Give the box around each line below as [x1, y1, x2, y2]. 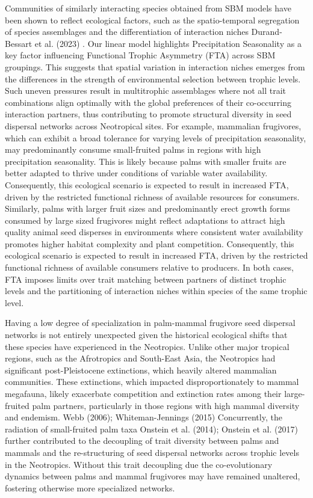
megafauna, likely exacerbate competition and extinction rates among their [5, 387, 282, 399]
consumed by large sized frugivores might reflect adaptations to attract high [5, 214, 285, 226]
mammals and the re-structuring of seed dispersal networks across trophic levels [5, 446, 299, 458]
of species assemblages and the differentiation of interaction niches [5, 25, 249, 38]
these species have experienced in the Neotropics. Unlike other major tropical [5, 340, 290, 352]
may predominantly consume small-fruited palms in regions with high [5, 143, 261, 156]
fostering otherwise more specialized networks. [5, 481, 175, 494]
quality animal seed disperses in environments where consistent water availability [5, 226, 303, 238]
